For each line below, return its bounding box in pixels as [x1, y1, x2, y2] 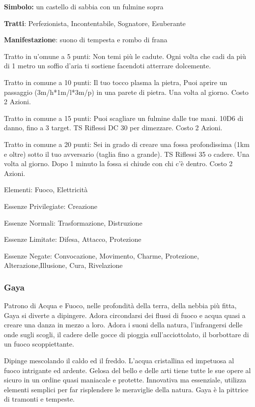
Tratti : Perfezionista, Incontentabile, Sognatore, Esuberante [4, 18, 186, 28]
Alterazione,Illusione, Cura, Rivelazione [4, 260, 123, 270]
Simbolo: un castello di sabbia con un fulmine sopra [4, 1, 164, 11]
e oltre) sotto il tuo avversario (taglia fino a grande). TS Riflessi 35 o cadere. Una [4, 148, 250, 159]
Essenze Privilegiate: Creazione [4, 201, 97, 211]
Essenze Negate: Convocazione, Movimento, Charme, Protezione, [4, 250, 199, 261]
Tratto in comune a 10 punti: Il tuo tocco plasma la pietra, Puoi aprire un [4, 77, 227, 87]
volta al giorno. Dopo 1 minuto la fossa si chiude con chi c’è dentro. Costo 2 [4, 158, 233, 169]
